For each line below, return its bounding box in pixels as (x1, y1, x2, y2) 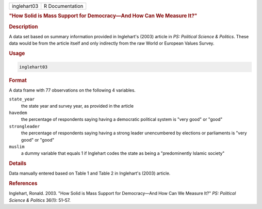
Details (9, 160, 27, 167)
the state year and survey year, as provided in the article (21, 103, 134, 109)
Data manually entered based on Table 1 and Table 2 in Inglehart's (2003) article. (9, 170, 171, 177)
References (9, 180, 38, 187)
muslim (9, 144, 25, 149)
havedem (9, 110, 28, 115)
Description (9, 23, 38, 30)
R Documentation (44, 3, 83, 9)
